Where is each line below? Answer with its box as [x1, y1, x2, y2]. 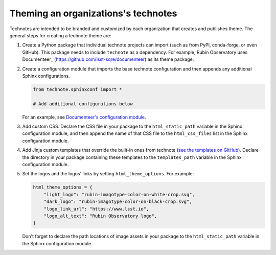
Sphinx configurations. [22, 73, 70, 79]
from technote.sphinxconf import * [33, 86, 122, 92]
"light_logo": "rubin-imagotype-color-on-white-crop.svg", [43, 192, 195, 197]
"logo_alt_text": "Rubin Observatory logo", [43, 213, 157, 219]
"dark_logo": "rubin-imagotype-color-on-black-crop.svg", [43, 199, 192, 204]
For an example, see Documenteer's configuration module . [22, 114, 146, 120]
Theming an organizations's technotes [9, 8, 177, 19]
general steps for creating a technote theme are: [9, 32, 112, 38]
